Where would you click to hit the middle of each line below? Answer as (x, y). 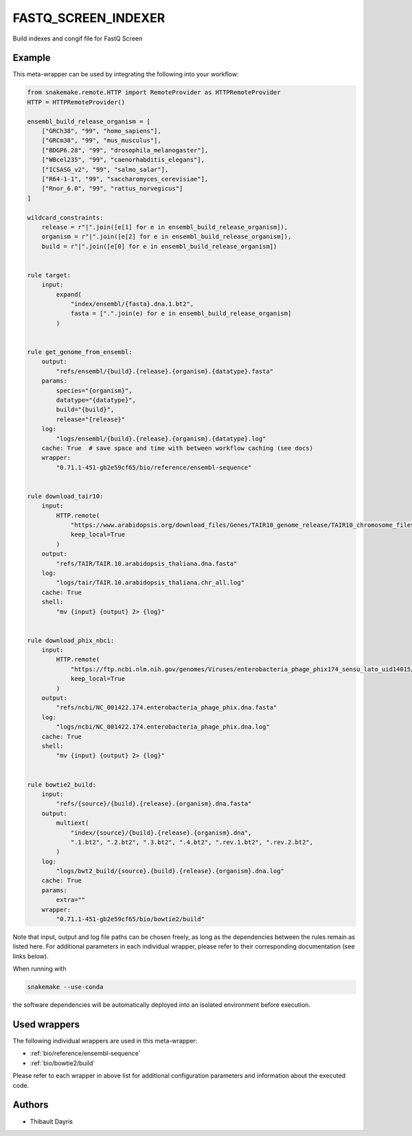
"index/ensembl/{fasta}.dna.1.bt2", (132, 304)
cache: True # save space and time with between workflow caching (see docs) (178, 448)
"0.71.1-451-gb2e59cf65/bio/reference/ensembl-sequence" (154, 467)
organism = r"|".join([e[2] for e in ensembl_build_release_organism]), (167, 237)
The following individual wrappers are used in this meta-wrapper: (105, 1041)
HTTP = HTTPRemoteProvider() (76, 102)
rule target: (49, 275)
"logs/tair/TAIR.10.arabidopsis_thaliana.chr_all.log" (150, 583)
